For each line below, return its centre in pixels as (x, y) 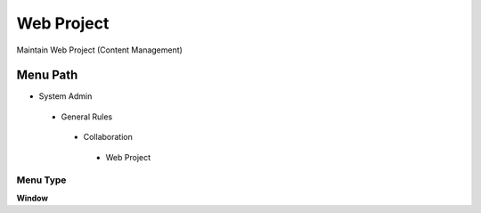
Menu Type (41, 180)
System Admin (65, 96)
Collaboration (108, 137)
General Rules (87, 117)
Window (33, 198)
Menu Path (47, 75)
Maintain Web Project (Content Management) (99, 50)
